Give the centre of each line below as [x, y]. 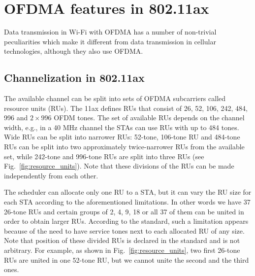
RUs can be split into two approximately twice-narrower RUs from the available [124, 147]
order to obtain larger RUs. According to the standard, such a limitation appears [126, 221]
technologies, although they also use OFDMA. [74, 51]
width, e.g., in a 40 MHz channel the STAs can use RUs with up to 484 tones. [122, 127]
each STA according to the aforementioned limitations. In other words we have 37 [127, 202]
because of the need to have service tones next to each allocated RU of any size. [124, 230]
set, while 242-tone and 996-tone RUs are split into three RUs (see [104, 156]
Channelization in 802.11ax [74, 78]
